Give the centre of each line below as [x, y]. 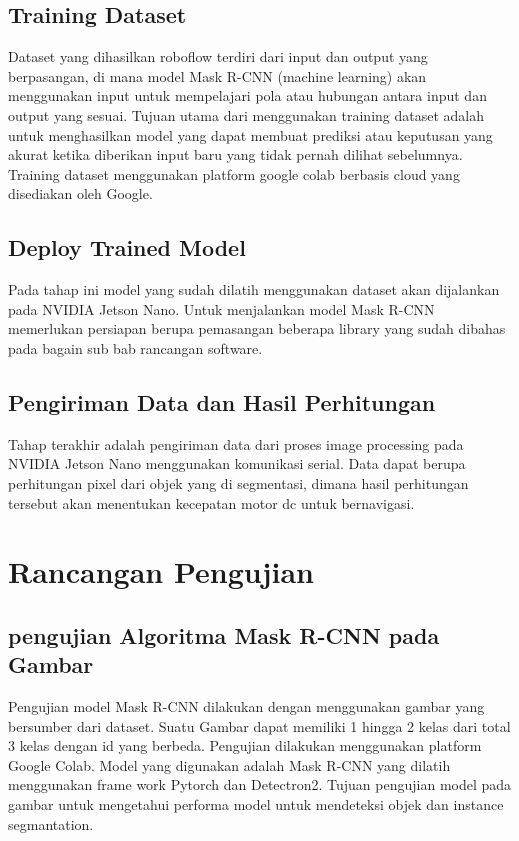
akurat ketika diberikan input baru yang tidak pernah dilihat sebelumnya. [235, 154]
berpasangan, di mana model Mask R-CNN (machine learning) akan [217, 75]
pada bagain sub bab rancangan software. [135, 347]
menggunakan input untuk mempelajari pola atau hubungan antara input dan [247, 95]
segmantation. [51, 823]
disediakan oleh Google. [80, 193]
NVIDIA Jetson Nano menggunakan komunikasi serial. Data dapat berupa [237, 463]
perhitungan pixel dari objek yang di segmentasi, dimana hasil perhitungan [238, 482]
